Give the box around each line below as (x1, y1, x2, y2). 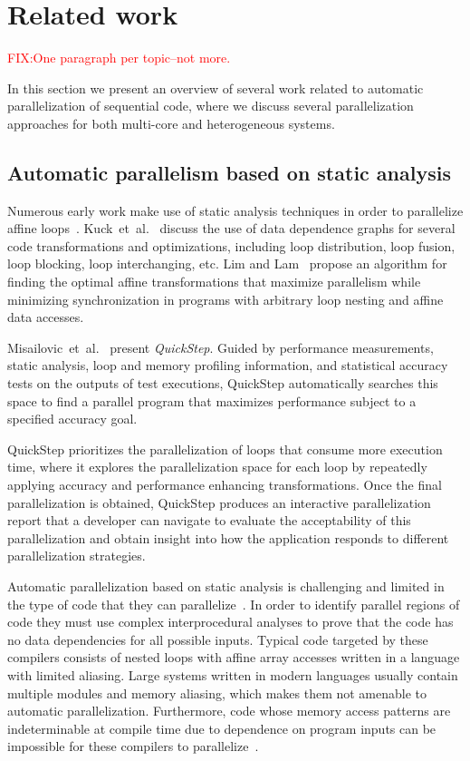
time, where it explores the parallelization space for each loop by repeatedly (7, 457, 427, 476)
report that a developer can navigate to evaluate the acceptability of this (7, 511, 411, 530)
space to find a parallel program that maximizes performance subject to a (7, 391, 417, 410)
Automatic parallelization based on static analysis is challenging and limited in (7, 576, 445, 595)
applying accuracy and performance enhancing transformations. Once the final (7, 475, 442, 494)
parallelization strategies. (7, 546, 146, 565)
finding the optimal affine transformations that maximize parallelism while (7, 272, 421, 291)
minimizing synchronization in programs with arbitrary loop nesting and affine (7, 289, 444, 308)
